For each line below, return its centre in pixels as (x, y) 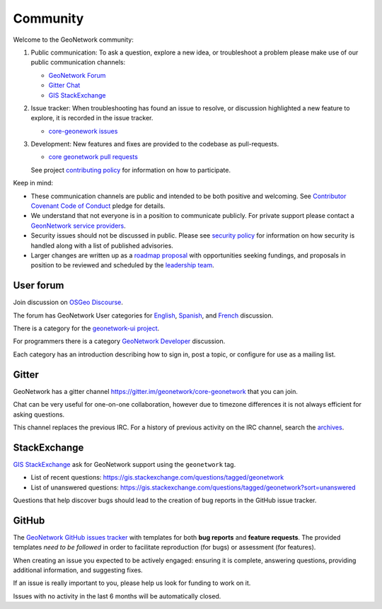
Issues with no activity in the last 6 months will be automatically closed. (117, 596)
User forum (39, 285)
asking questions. (39, 414)
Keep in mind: (33, 183)
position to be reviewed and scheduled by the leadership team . (123, 265)
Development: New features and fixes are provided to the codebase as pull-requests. (155, 144)
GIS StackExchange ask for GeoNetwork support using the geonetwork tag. (125, 464)
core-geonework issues (83, 131)
